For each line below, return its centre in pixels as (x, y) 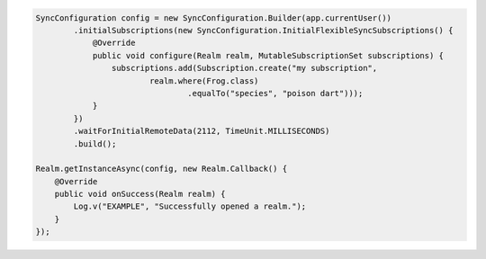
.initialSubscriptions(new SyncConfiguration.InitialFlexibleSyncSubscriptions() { (263, 30)
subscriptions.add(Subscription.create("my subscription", (244, 68)
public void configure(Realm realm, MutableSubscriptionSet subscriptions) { (268, 55)
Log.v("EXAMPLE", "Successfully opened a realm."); (190, 206)
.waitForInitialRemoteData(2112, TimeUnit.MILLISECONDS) (202, 131)
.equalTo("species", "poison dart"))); (275, 93)
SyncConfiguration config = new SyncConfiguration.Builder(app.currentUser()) (213, 18)
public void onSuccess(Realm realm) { (140, 194)
